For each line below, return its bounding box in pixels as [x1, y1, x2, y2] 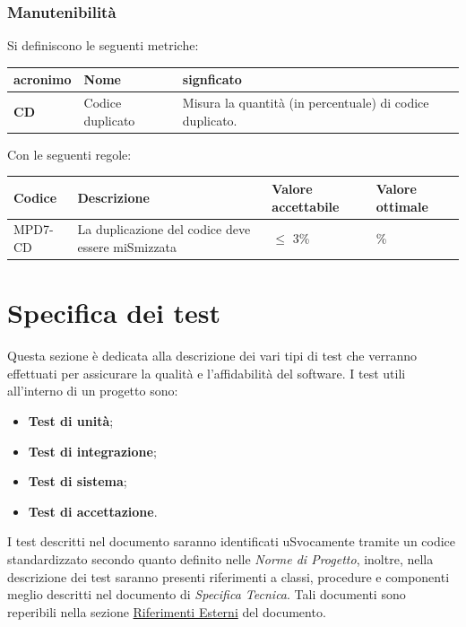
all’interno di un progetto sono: [7, 381, 178, 400]
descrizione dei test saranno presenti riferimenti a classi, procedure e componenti [7, 567, 450, 586]
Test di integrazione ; [28, 441, 157, 460]
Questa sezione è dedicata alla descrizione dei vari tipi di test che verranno [7, 346, 417, 365]
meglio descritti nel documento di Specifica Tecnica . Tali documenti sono [7, 585, 406, 604]
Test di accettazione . [28, 501, 158, 520]
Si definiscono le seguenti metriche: [7, 36, 199, 55]
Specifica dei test [7, 294, 221, 331]
